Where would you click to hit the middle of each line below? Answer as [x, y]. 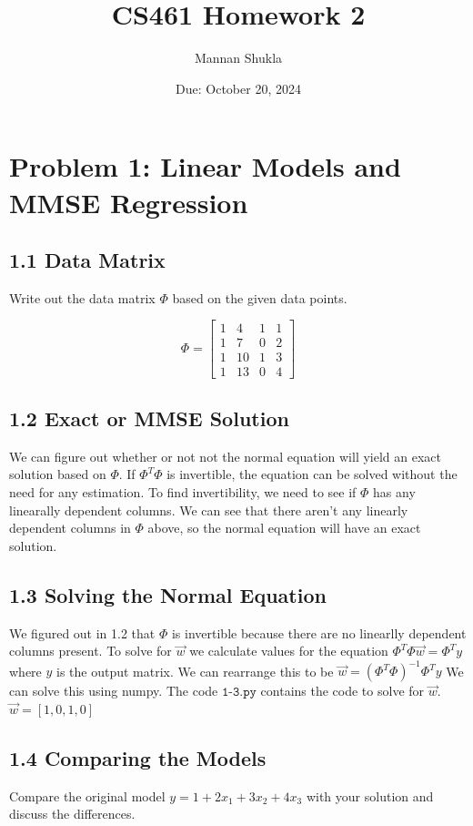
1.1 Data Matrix [87, 260]
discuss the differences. [72, 814]
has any [394, 492]
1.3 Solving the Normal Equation [168, 594]
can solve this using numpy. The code [114, 691]
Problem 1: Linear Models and [205, 166]
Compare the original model [87, 795]
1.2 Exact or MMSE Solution [149, 418]
